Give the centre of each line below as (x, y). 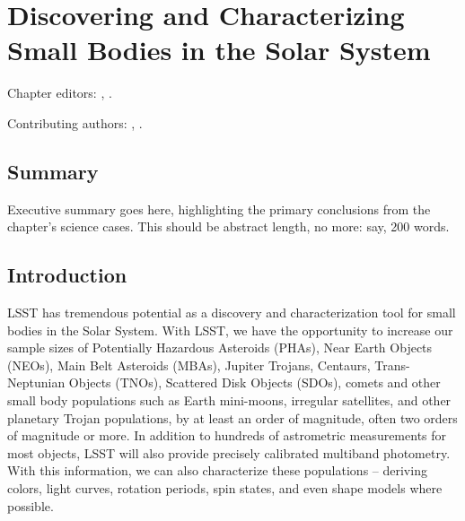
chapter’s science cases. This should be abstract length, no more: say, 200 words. (228, 226)
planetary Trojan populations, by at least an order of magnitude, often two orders (232, 417)
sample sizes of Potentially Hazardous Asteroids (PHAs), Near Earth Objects (220, 347)
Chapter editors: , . (60, 93)
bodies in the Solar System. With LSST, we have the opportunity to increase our (230, 330)
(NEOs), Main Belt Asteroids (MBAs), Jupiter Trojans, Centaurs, (189, 365)
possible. (31, 505)
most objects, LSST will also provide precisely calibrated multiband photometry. (229, 452)
